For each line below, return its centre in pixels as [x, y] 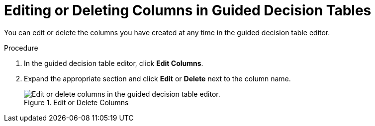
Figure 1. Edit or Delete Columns [76, 102]
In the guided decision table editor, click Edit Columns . [114, 63]
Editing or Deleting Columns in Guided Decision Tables [188, 10]
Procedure [21, 48]
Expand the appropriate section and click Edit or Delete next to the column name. [157, 78]
